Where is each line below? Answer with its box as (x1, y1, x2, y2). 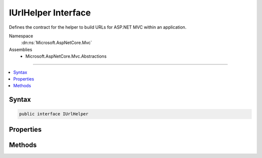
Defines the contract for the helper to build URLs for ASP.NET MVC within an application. (9, 24, 187, 30)
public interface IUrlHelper (19, 111, 89, 117)
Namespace (9, 33, 33, 39)
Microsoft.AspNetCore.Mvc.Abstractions (25, 53, 107, 59)
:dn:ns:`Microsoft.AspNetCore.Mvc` (21, 40, 92, 46)
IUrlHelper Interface (9, 7, 91, 18)
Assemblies (9, 47, 33, 52)
